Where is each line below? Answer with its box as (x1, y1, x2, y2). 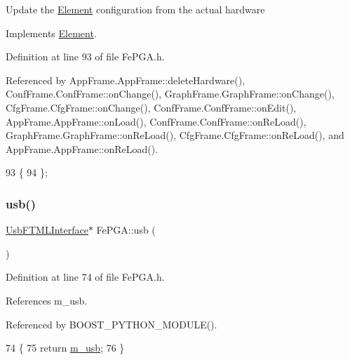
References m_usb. (6, 293, 88, 307)
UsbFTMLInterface (6, 222, 88, 237)
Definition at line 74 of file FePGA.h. (6, 269, 165, 284)
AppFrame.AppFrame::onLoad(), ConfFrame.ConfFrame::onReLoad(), (6, 114, 307, 128)
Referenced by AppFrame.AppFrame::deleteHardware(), (6, 72, 245, 87)
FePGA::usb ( (96, 222, 156, 237)
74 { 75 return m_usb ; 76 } (6, 340, 125, 355)
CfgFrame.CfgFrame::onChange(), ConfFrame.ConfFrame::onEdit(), (6, 100, 297, 114)
